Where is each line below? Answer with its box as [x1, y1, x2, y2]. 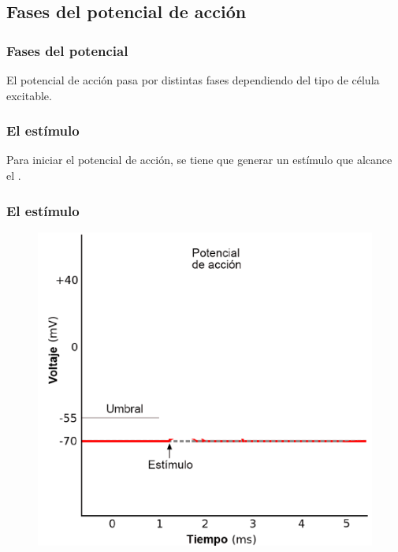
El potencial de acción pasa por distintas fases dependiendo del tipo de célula [6, 72, 380, 88]
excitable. [6, 87, 52, 103]
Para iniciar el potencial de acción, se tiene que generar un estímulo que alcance [6, 151, 392, 168]
